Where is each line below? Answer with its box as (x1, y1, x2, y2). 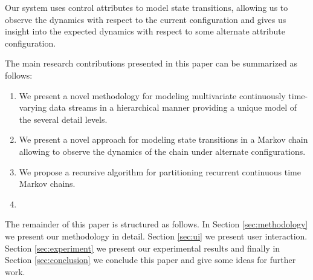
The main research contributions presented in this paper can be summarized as (5, 57, 298, 70)
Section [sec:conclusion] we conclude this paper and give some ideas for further (5, 253, 296, 266)
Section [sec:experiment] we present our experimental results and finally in (5, 241, 280, 254)
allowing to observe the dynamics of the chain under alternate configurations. (19, 145, 306, 157)
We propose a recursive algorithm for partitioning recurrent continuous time (19, 165, 301, 178)
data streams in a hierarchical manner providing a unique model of (49, 101, 297, 114)
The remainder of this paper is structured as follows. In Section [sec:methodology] (5, 218, 308, 230)
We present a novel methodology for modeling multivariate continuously (19, 89, 286, 102)
